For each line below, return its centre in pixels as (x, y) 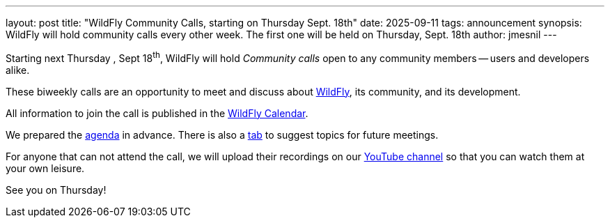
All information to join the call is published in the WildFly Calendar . (157, 113)
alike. (18, 70)
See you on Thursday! (56, 190)
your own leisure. (45, 168)
